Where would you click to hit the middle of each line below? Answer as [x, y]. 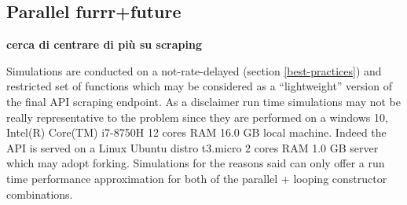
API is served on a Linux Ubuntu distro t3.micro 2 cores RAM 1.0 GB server [192, 147]
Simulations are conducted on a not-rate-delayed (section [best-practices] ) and [194, 70]
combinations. [40, 194]
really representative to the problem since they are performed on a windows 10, [197, 117]
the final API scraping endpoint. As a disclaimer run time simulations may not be [203, 101]
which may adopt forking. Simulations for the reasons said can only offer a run [196, 163]
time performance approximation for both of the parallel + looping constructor [197, 178]
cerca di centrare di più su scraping [104, 44]
